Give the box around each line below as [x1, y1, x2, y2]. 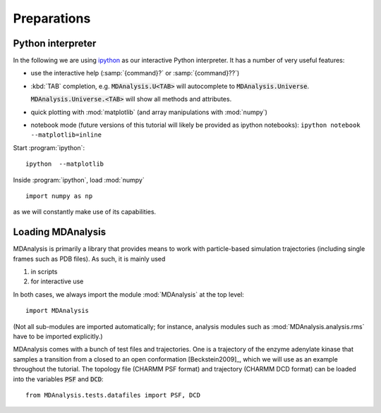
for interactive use [30, 277, 84, 285]
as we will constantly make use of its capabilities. [13, 208, 157, 216]
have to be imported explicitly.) [13, 332, 103, 340]
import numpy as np [25, 192, 93, 200]
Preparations [13, 11, 91, 26]
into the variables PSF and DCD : [13, 374, 104, 383]
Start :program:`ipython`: [13, 143, 85, 152]
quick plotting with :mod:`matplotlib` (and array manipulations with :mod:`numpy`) [30, 108, 268, 116]
